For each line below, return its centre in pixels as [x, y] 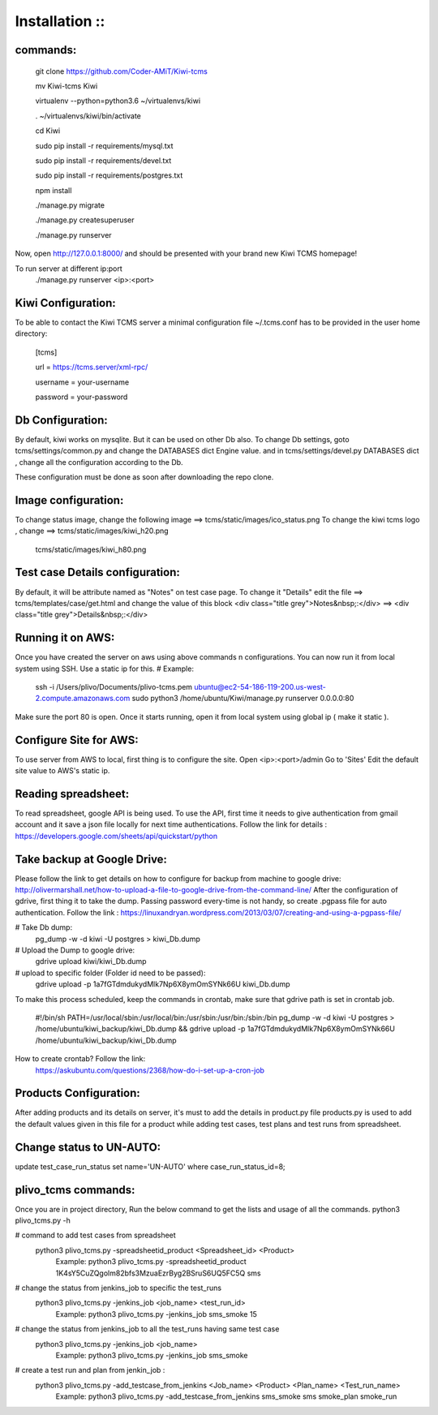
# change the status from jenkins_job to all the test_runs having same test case [147, 1329]
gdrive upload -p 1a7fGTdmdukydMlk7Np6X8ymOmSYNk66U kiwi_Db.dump [163, 984]
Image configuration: [69, 500]
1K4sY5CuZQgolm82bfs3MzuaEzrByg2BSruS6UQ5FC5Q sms [158, 1273]
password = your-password [82, 397]
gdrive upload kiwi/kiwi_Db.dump [91, 961]
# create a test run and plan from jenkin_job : [90, 1370]
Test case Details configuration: [97, 572]
